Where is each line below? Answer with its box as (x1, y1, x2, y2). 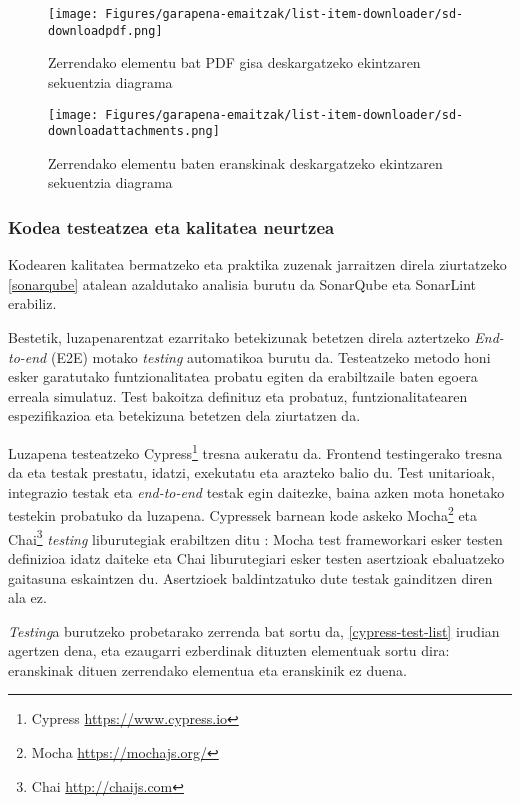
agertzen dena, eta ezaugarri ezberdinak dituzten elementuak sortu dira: (8, 640, 450, 661)
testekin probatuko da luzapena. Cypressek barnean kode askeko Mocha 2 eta (8, 502, 478, 526)
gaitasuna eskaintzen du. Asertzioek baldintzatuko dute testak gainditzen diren (8, 567, 493, 588)
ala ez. (8, 587, 47, 608)
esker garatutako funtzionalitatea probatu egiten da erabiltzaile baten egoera (8, 366, 478, 387)
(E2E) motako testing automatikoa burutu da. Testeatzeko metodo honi (50, 346, 491, 367)
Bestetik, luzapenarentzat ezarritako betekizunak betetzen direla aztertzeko (8, 327, 470, 347)
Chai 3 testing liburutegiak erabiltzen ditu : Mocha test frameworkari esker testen (8, 525, 503, 549)
